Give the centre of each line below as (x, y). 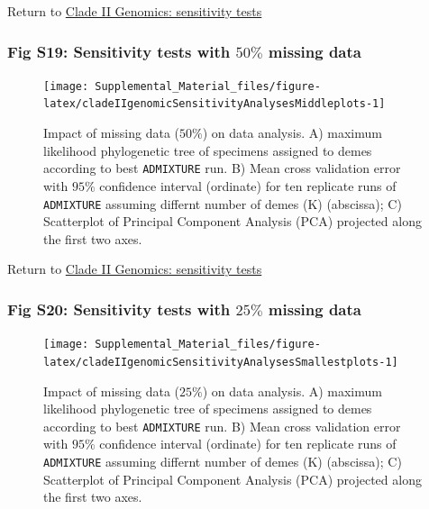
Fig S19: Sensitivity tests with (119, 51)
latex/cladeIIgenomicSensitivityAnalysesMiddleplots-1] (214, 104)
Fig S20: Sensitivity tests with (119, 309)
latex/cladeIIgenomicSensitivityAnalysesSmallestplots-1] (221, 362)
